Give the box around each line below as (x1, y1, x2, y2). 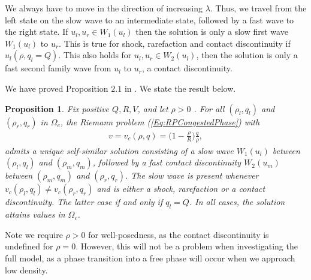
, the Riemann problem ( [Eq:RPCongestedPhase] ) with (60, 115, 260, 128)
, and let (137, 102, 168, 115)
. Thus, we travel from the (210, 2, 307, 14)
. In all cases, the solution (189, 195, 285, 208)
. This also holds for (58, 49, 132, 61)
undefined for (5, 240, 53, 252)
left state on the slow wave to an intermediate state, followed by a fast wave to (5, 13, 294, 26)
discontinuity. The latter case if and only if (5, 195, 163, 208)
